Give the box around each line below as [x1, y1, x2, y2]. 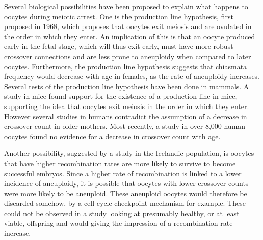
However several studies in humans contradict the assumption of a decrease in [4, 111, 247, 121]
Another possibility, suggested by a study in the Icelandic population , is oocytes [4, 148, 254, 158]
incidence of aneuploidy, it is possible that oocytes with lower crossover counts [4, 178, 249, 189]
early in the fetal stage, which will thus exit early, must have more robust [4, 41, 233, 51]
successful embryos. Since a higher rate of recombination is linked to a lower [4, 168, 242, 178]
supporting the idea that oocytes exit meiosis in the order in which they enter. [4, 100, 249, 111]
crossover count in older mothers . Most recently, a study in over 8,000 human [4, 121, 246, 131]
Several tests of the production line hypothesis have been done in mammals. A [4, 81, 249, 91]
